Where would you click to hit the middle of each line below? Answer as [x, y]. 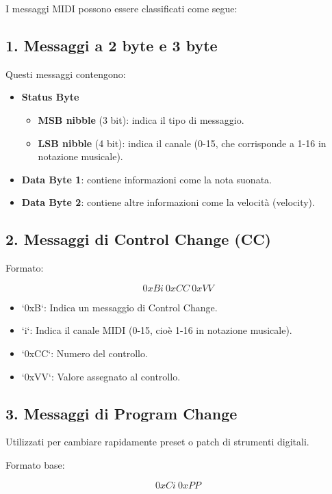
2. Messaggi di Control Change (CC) [138, 239]
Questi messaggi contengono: [66, 74]
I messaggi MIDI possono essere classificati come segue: [122, 8]
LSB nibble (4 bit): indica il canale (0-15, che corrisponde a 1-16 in [182, 143]
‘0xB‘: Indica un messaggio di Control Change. [119, 307]
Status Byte [50, 97]
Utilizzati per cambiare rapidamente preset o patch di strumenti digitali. [157, 442]
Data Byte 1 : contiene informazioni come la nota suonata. [146, 179]
